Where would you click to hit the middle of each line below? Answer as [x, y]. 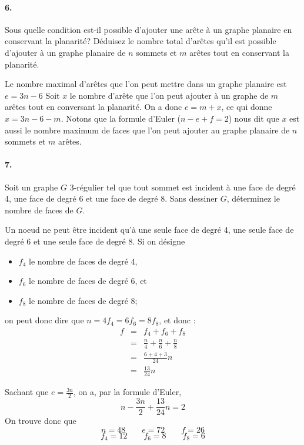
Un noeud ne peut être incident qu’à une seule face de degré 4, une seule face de [149, 230]
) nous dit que [254, 118]
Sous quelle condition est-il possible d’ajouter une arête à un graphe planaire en [148, 29]
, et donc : [177, 320]
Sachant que [27, 392]
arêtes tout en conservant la [239, 52]
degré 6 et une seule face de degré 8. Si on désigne [95, 241]
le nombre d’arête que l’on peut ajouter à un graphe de [169, 95]
